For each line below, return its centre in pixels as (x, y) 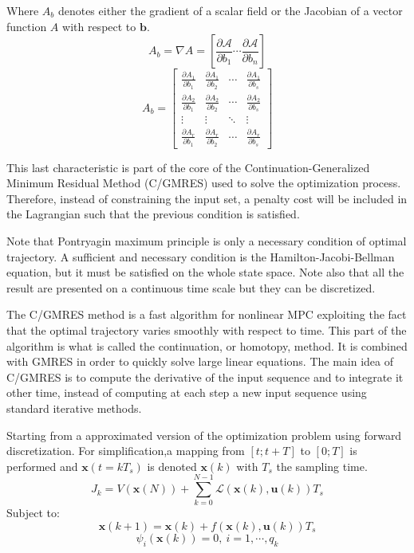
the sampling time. (322, 466)
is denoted (172, 466)
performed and (42, 466)
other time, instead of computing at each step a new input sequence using (187, 392)
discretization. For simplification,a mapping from (126, 451)
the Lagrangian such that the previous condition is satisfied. (153, 214)
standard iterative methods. (74, 408)
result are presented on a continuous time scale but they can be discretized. (191, 287)
